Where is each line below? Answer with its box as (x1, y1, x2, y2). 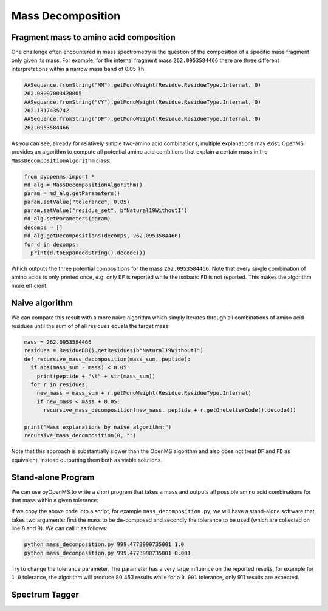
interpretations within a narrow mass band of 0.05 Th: (11, 65, 146, 72)
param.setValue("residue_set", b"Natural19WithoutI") (24, 207, 188, 214)
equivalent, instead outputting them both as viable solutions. (11, 456, 162, 463)
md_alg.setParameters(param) (24, 216, 111, 222)
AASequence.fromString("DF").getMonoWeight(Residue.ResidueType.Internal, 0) (24, 115, 261, 123)
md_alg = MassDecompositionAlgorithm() (24, 181, 143, 188)
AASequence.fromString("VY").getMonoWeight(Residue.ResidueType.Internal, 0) (24, 98, 261, 106)
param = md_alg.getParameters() (24, 190, 121, 197)
